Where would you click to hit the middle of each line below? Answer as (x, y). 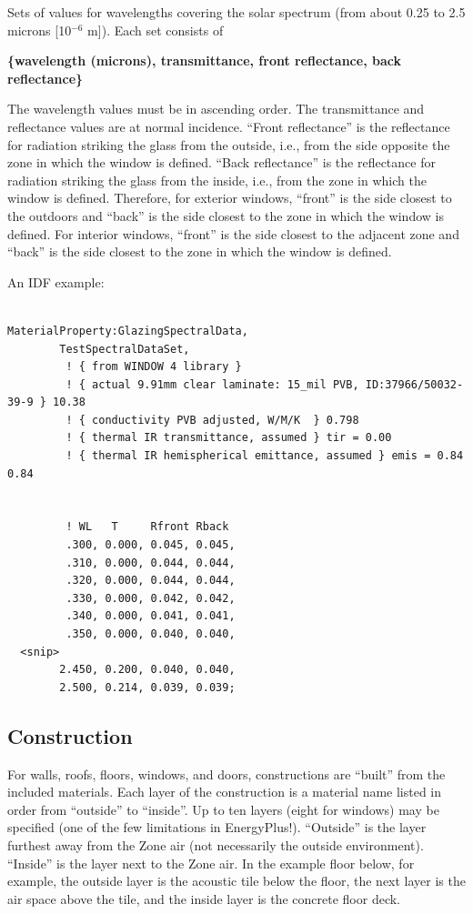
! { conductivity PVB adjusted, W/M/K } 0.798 (212, 420)
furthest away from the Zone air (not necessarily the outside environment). (216, 844)
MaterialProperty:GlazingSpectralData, (128, 331)
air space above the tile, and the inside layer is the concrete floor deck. (204, 898)
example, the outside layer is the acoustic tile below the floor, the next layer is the (236, 881)
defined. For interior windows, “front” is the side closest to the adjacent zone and (233, 233)
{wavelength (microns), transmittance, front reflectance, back (204, 60)
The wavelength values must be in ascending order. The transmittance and (216, 109)
